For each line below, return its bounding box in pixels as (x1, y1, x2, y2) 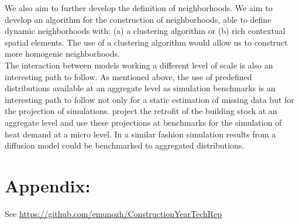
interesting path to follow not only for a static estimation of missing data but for (5, 93, 294, 105)
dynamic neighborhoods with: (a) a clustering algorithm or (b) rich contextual (5, 25, 286, 37)
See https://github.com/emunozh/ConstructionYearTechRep (5, 207, 222, 219)
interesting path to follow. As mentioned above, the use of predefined (5, 70, 252, 82)
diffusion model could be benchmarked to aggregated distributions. (5, 139, 245, 151)
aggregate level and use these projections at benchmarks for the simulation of (5, 116, 282, 128)
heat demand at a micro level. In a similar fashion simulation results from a (5, 127, 276, 140)
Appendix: (5, 173, 91, 197)
